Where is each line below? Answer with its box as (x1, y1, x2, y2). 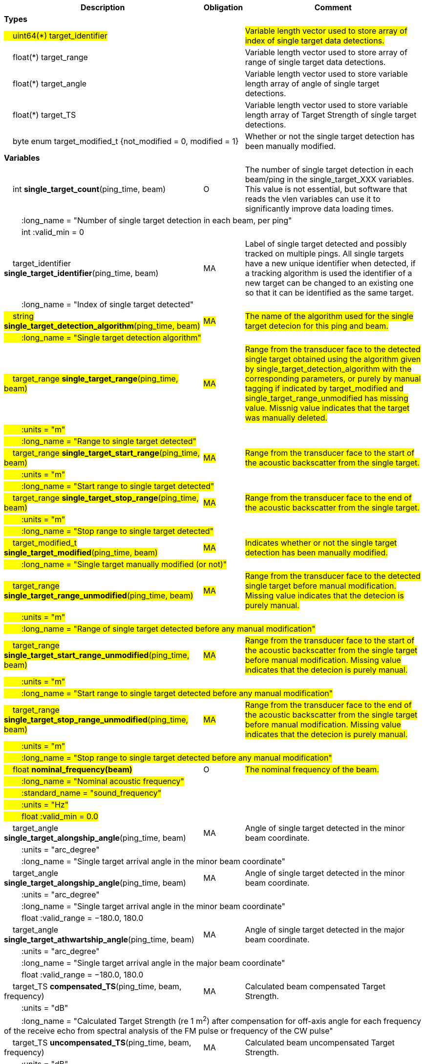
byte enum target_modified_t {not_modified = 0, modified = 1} (13, 136, 239, 146)
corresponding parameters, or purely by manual (245, 374, 421, 383)
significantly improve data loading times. (245, 204, 394, 213)
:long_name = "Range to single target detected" (21, 436, 197, 446)
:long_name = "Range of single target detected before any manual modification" (21, 624, 316, 634)
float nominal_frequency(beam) (13, 765, 132, 774)
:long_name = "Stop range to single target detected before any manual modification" (21, 753, 332, 763)
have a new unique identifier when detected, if (245, 258, 416, 268)
